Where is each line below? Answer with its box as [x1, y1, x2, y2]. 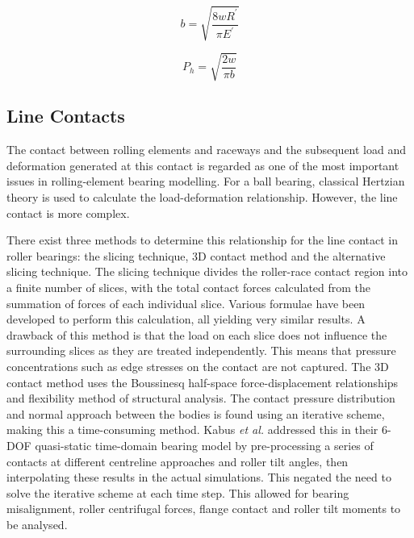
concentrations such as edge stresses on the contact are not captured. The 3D [6, 358, 389, 375]
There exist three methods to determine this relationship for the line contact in [6, 231, 399, 248]
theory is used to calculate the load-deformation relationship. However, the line [6, 189, 398, 206]
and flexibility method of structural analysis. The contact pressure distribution [6, 390, 395, 407]
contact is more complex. [6, 204, 130, 221]
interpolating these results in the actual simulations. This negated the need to [6, 469, 391, 486]
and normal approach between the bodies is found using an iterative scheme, [6, 405, 385, 422]
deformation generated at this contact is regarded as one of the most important [6, 156, 399, 173]
